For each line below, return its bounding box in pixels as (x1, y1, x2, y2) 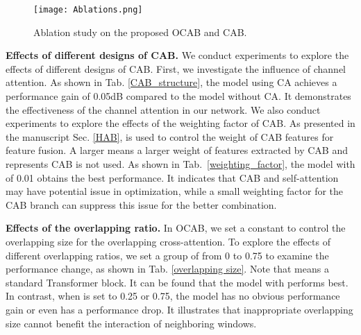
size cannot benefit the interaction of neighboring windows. (6, 316, 257, 330)
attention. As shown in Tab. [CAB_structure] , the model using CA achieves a (6, 75, 337, 89)
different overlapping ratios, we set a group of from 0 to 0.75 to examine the (6, 248, 329, 262)
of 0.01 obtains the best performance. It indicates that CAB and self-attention (6, 170, 339, 184)
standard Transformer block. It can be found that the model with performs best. (6, 275, 349, 289)
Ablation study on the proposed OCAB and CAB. (33, 24, 247, 39)
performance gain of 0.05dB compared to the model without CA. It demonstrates (6, 89, 351, 103)
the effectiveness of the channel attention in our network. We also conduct (6, 102, 321, 117)
